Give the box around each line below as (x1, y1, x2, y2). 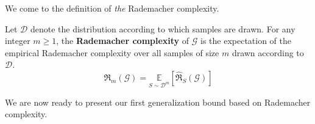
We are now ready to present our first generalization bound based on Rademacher (5, 95, 311, 108)
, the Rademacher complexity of (56, 34, 189, 47)
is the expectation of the (200, 34, 292, 47)
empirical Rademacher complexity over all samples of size (5, 46, 219, 59)
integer (5, 34, 30, 47)
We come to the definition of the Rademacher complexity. (5, 2, 219, 14)
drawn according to (232, 46, 304, 59)
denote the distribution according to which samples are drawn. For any (30, 22, 296, 35)
